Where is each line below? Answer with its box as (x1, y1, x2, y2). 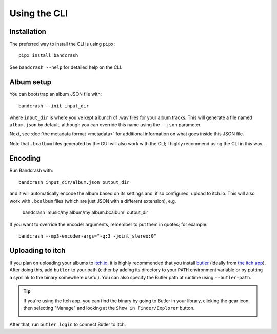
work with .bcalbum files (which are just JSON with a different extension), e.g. (9, 198, 176, 204)
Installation (9, 27, 46, 36)
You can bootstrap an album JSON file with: (9, 91, 102, 97)
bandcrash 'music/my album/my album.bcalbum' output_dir (22, 209, 148, 215)
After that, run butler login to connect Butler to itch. (9, 321, 126, 328)
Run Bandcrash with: (9, 167, 53, 173)
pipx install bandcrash (18, 53, 78, 58)
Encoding (9, 154, 41, 163)
